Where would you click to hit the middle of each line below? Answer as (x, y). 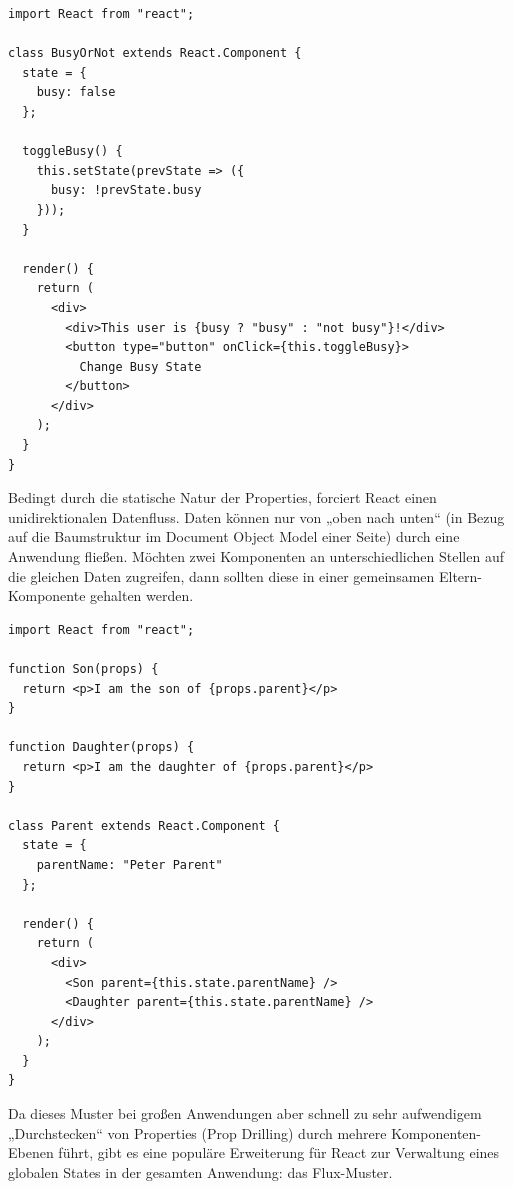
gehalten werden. (142, 595)
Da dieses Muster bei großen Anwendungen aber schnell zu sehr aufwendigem (245, 1113)
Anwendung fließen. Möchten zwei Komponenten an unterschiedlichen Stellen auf (256, 556)
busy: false (76, 92)
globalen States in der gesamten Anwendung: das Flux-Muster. (200, 1171)
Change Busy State (140, 366)
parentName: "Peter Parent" (129, 864)
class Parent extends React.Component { (144, 825)
